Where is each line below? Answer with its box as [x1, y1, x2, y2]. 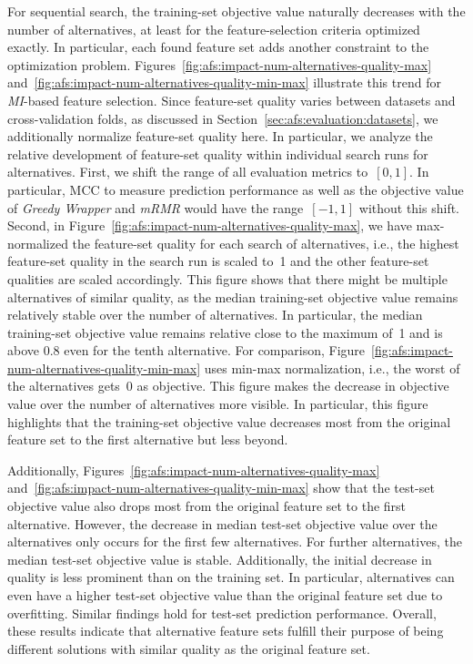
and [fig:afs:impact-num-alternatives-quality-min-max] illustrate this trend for [7, 73, 441, 92]
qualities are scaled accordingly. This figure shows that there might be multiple [7, 269, 448, 288]
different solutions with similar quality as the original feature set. [7, 638, 370, 658]
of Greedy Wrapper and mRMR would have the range [7, 198, 304, 217]
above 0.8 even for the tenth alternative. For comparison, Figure [7, 341, 366, 360]
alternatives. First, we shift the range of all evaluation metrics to [7, 162, 368, 181]
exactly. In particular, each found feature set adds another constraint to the [7, 37, 429, 56]
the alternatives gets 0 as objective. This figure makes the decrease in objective [7, 376, 449, 395]
